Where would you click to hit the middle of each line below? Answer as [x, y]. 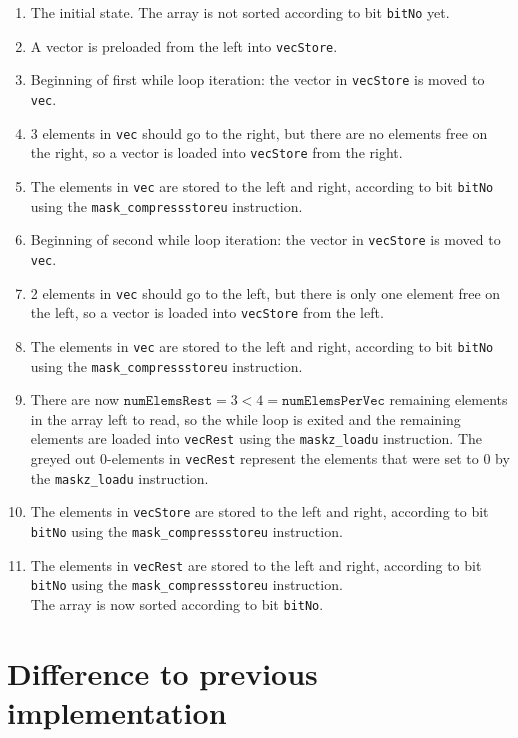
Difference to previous [162, 672]
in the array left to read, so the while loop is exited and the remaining [245, 418]
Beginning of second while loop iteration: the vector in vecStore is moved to [265, 239]
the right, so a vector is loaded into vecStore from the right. [216, 152]
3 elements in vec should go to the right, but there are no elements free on [259, 132]
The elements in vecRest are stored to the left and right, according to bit [256, 564]
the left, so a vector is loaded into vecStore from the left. [207, 312]
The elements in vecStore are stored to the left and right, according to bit [259, 511]
